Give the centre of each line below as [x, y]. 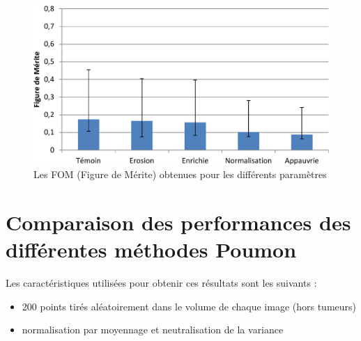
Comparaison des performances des [178, 222]
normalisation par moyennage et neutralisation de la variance [153, 330]
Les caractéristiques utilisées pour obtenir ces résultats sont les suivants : [161, 283]
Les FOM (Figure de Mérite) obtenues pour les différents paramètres [180, 174]
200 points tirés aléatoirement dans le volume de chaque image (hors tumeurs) [189, 306]
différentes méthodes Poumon [151, 249]
